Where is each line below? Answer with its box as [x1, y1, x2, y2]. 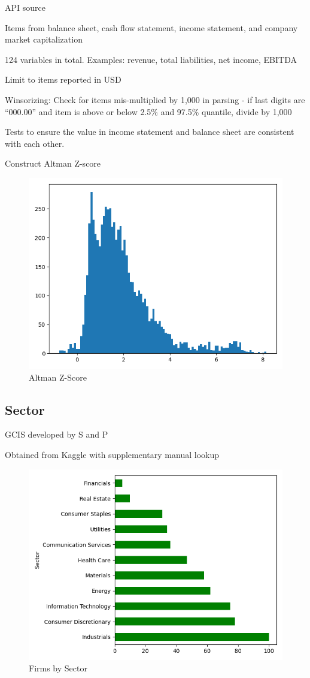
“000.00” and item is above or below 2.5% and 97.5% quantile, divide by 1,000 [5, 105, 292, 117]
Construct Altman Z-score [5, 157, 101, 170]
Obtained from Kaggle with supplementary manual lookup [5, 448, 219, 460]
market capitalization [5, 33, 83, 46]
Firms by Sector [29, 662, 87, 674]
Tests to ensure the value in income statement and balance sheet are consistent [5, 125, 294, 138]
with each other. [5, 137, 65, 149]
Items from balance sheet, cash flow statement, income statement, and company [5, 21, 298, 34]
